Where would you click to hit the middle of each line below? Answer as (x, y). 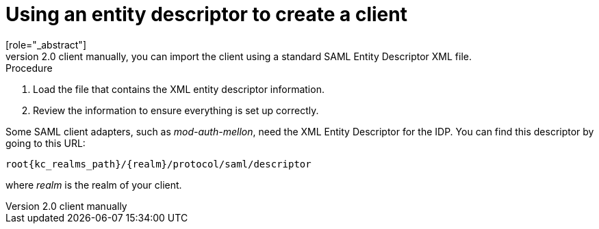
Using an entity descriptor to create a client (206, 14)
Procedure (29, 68)
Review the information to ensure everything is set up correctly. (176, 110)
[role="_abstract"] (46, 44)
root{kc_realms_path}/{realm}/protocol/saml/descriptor (158, 164)
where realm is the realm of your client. (94, 185)
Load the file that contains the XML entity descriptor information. (179, 89)
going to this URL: (46, 143)
